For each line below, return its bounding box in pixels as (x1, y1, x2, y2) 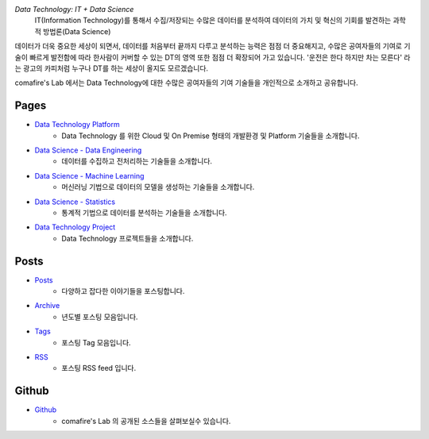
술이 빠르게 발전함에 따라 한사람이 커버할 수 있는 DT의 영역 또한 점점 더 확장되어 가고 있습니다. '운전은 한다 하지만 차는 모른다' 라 (14, 52, 411, 62)
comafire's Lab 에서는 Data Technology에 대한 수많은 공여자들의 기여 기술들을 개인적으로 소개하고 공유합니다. (14, 78, 358, 87)
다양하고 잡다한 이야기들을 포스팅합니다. (61, 287, 185, 296)
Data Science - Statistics (34, 197, 115, 206)
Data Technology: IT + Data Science (14, 5, 134, 13)
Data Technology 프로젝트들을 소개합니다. (61, 233, 194, 243)
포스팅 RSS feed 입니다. (61, 364, 137, 373)
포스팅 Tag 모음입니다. (61, 337, 131, 347)
